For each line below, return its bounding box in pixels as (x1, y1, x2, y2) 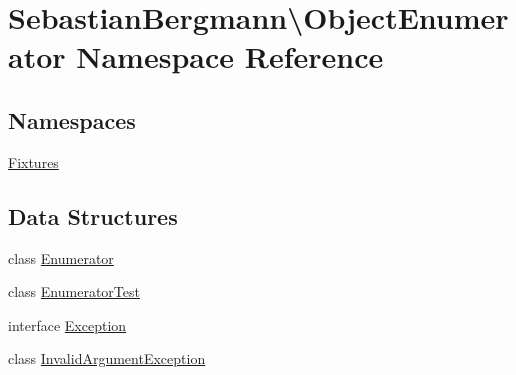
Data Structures (8, 200, 178, 231)
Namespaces (8, 104, 136, 135)
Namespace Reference (76, 36, 384, 77)
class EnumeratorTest (8, 281, 140, 302)
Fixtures (8, 151, 59, 172)
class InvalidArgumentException (8, 348, 206, 369)
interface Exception (8, 314, 127, 335)
